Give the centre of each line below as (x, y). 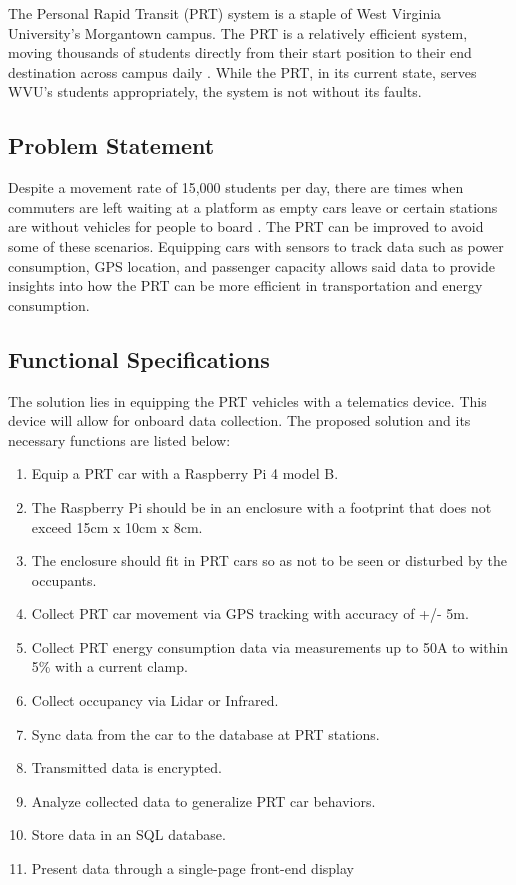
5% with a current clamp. (109, 666)
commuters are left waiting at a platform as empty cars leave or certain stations (253, 206)
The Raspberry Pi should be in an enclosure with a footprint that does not (261, 506)
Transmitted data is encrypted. (126, 767)
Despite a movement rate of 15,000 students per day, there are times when (236, 187)
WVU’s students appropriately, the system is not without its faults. (215, 91)
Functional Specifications (139, 358)
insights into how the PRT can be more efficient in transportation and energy (245, 285)
